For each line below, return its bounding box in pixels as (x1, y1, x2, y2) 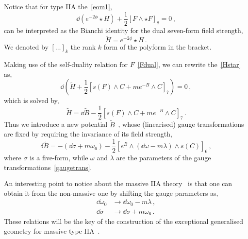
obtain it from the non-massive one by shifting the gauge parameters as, (4, 188, 218, 198)
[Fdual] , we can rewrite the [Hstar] (137, 59, 241, 69)
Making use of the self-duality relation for (4, 59, 128, 69)
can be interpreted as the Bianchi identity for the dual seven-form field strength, (4, 25, 243, 35)
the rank (70, 42, 96, 52)
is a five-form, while (30, 152, 88, 162)
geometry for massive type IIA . (4, 225, 100, 236)
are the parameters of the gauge (116, 152, 211, 162)
